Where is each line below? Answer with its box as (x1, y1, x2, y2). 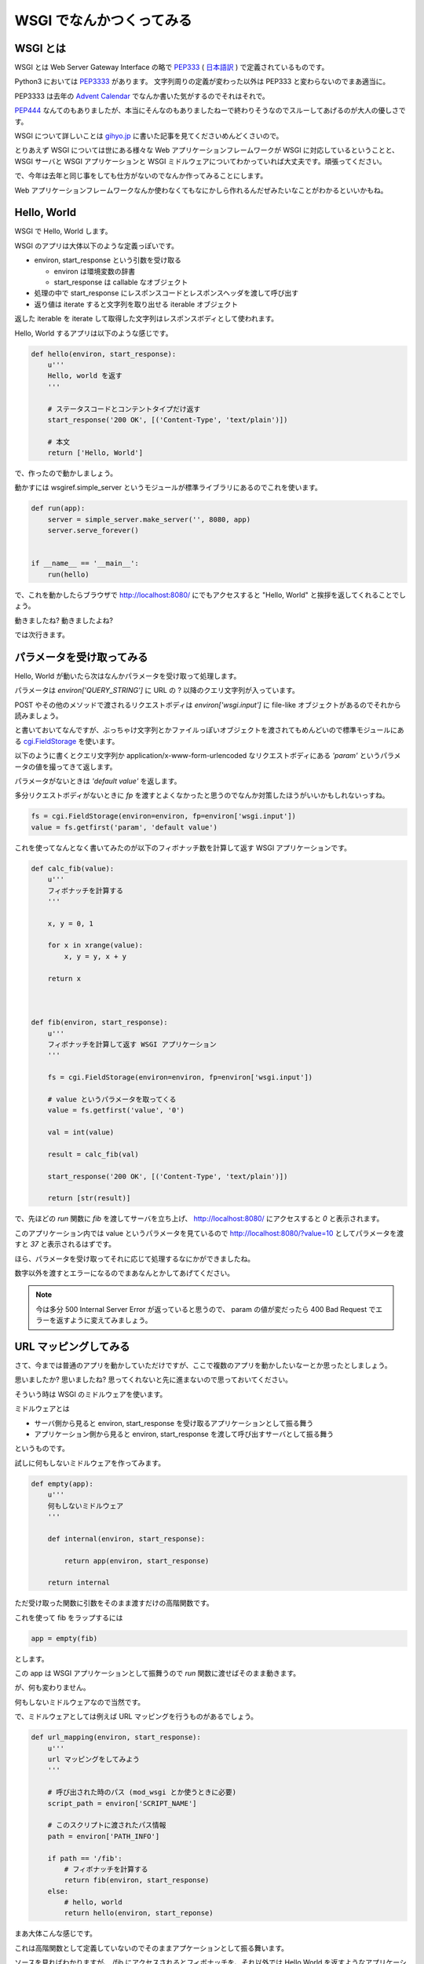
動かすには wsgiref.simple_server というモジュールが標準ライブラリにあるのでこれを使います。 (14, 483, 322, 493)
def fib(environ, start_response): (31, 1018, 168, 1027)
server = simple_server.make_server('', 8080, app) (47, 515, 251, 524)
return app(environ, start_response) (64, 1556, 210, 1565)
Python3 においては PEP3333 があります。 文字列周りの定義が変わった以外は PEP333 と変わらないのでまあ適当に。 (14, 77, 390, 86)
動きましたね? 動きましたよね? (14, 615, 114, 625)
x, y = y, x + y (64, 951, 127, 961)
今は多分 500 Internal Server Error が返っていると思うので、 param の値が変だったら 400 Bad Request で (35, 1304, 376, 1314)
